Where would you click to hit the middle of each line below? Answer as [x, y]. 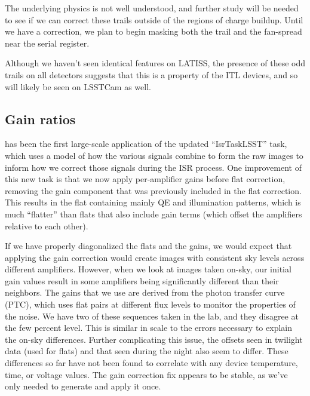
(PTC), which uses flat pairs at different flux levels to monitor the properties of [150, 304]
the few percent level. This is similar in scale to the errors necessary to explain [148, 328]
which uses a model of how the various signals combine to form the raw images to [154, 155]
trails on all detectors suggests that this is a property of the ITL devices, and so [151, 74]
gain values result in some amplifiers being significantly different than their [142, 280]
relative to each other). [47, 225]
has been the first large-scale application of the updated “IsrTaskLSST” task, [146, 144]
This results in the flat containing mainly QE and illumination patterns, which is [153, 202]
